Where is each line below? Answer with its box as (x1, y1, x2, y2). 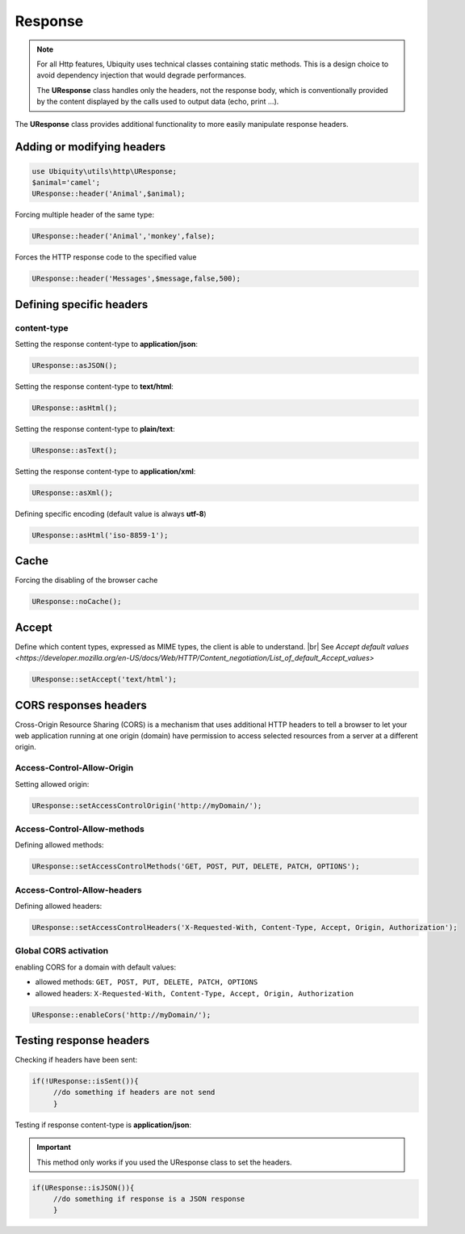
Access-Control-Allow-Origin (15, 763, 134, 774)
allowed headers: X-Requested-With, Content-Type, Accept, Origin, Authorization (35, 988, 354, 998)
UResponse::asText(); (31, 446, 118, 454)
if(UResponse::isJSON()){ (31, 1183, 135, 1192)
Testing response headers (15, 1033, 150, 1047)
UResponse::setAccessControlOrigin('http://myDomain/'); (31, 801, 262, 810)
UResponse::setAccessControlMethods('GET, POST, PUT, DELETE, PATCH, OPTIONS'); (31, 862, 360, 871)
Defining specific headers (15, 298, 149, 311)
